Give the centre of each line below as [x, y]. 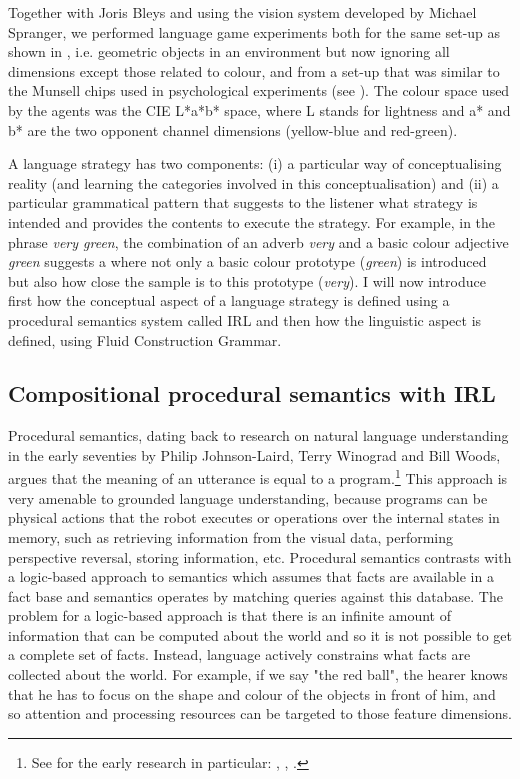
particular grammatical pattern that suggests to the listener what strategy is [243, 202]
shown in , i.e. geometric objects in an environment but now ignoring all [229, 51]
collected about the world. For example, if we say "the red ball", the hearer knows [258, 674]
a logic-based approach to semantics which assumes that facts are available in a [251, 576]
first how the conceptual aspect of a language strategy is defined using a [229, 300]
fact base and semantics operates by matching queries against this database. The [255, 595]
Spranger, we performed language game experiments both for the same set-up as [254, 31]
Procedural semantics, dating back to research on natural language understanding [258, 435]
